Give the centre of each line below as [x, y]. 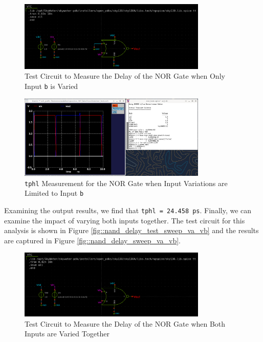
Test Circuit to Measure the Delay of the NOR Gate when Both [125, 323]
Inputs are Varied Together [67, 334]
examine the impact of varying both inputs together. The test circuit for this [125, 220]
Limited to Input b [54, 193]
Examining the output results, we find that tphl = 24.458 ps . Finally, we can [128, 210]
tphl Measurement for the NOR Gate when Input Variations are [126, 183]
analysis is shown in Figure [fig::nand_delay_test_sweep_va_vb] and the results [131, 230]
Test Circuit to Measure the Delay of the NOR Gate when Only [125, 76]
